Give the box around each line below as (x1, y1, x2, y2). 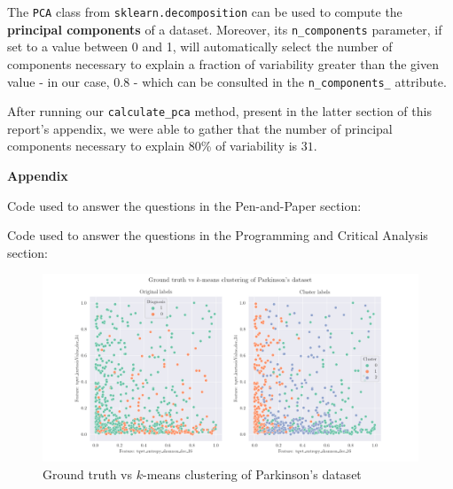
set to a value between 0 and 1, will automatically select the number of (7, 37, 393, 56)
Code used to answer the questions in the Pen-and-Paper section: (7, 196, 362, 214)
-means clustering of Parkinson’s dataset (142, 464, 362, 483)
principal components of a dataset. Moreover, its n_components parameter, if (7, 19, 442, 38)
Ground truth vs (43, 464, 133, 483)
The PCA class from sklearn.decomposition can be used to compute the (7, 3, 402, 20)
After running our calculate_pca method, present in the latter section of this (7, 102, 432, 120)
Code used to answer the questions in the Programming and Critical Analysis (7, 226, 428, 244)
